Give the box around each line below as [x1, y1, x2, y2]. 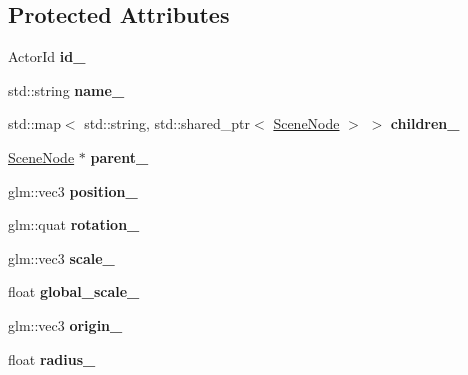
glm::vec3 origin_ [8, 314, 123, 335]
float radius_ [8, 348, 96, 369]
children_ [390, 113, 460, 134]
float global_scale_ [8, 281, 140, 302]
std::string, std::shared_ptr [84, 113, 251, 134]
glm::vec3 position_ [8, 180, 138, 201]
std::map [8, 113, 61, 134]
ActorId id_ [8, 46, 86, 67]
